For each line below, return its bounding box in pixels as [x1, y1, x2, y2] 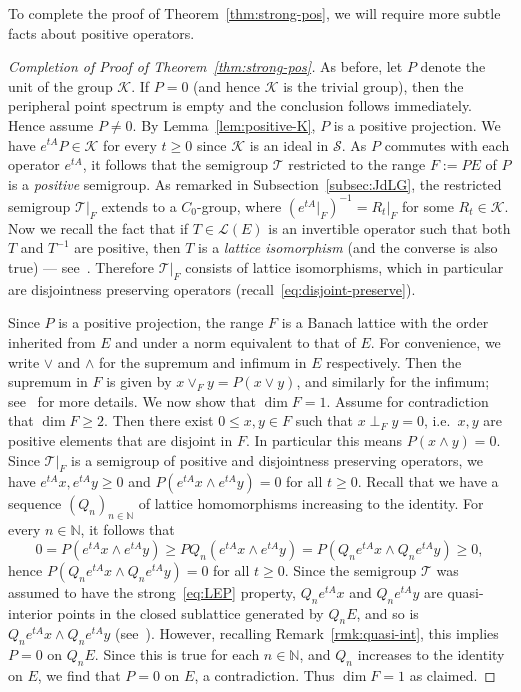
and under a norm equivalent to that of [115, 332, 356, 353]
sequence [8, 493, 62, 514]
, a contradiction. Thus [194, 664, 335, 685]
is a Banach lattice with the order [281, 312, 489, 333]
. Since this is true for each [94, 644, 260, 665]
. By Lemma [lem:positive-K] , [132, 114, 316, 135]
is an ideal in [249, 134, 329, 155]
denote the [420, 56, 486, 77]
